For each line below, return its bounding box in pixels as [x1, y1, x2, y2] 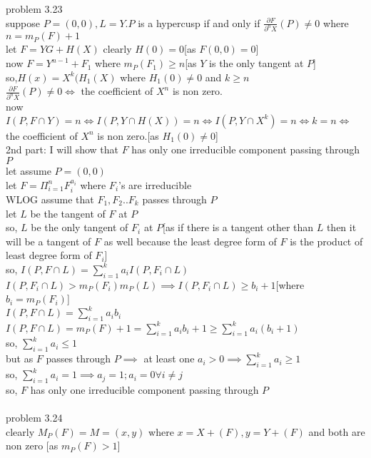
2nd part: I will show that [6, 142, 119, 157]
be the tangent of [30, 205, 106, 220]
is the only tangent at [209, 56, 304, 71]
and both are [308, 424, 365, 439]
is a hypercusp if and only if [138, 15, 260, 30]
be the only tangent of [31, 220, 128, 235]
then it [326, 220, 357, 235]
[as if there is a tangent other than [163, 220, 314, 235]
